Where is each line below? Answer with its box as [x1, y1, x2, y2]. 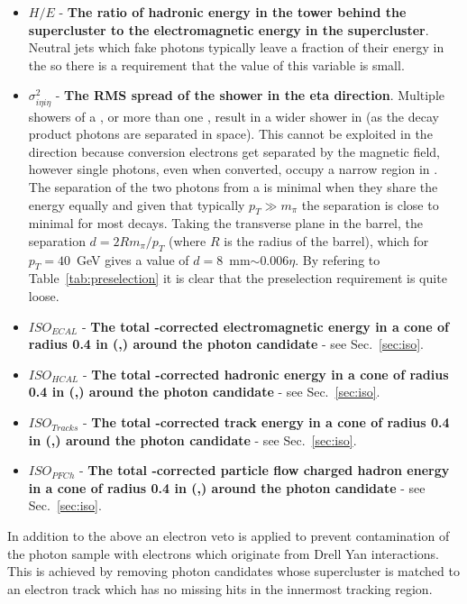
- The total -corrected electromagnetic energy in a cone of [81, 316, 449, 335]
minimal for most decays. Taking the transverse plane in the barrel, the [28, 214, 424, 233]
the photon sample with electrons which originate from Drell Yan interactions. [7, 544, 439, 563]
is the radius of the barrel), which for [224, 231, 429, 250]
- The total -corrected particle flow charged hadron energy [78, 461, 450, 480]
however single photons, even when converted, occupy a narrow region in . [28, 160, 438, 178]
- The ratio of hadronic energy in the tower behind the [59, 3, 407, 21]
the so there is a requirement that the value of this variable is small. [28, 55, 405, 74]
